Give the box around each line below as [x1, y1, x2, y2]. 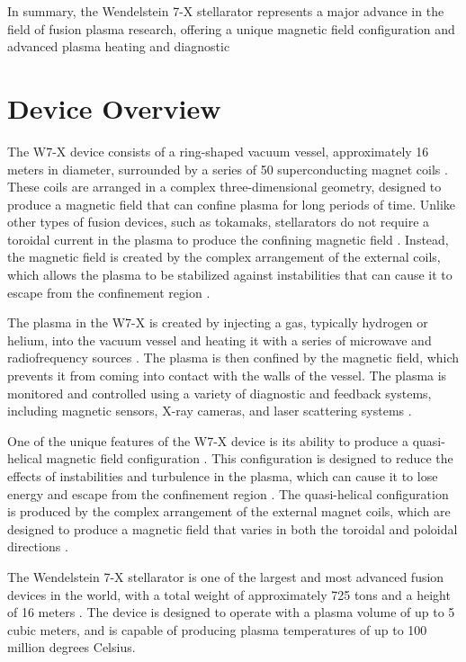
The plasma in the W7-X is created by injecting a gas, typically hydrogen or [7, 313, 428, 332]
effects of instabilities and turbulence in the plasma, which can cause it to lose [7, 467, 438, 485]
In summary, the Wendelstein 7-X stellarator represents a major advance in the [7, 2, 444, 20]
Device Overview [7, 89, 221, 126]
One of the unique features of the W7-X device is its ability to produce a [7, 431, 408, 450]
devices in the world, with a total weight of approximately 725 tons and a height [7, 585, 451, 604]
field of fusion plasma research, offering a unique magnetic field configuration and [7, 19, 455, 38]
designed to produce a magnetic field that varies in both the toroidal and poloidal [7, 519, 458, 538]
